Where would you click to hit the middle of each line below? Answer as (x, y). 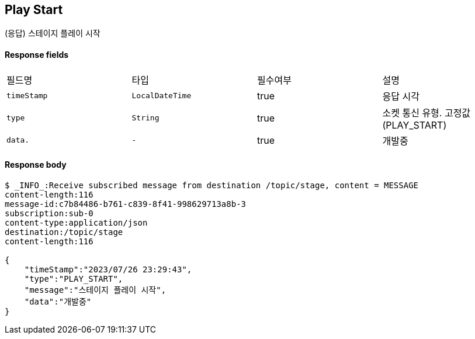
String (145, 118)
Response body (36, 165)
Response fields (37, 55)
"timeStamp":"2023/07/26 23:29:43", (108, 269)
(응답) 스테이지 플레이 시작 (53, 33)
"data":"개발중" (58, 301)
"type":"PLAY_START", (74, 279)
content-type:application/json (76, 222)
